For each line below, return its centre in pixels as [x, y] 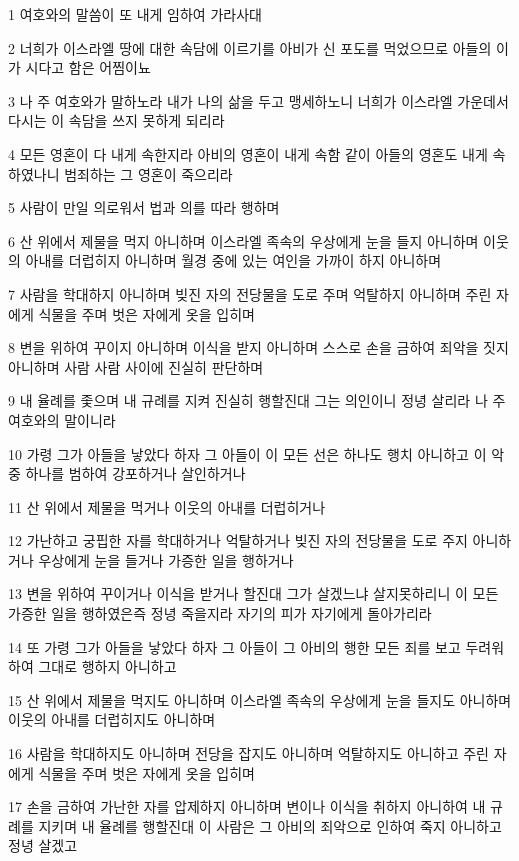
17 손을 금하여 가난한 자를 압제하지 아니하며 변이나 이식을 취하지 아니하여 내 [247, 806]
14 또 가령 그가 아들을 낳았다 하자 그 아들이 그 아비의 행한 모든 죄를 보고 [234, 646]
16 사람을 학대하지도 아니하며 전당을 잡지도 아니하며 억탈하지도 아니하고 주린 [248, 753]
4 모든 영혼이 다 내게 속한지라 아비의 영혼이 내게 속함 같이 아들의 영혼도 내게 [248, 153]
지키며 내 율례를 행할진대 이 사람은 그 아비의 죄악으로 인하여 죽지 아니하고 [270, 825]
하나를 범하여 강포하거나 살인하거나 [135, 473]
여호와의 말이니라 [62, 419]
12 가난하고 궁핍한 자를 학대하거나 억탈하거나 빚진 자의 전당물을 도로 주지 [238, 540]
